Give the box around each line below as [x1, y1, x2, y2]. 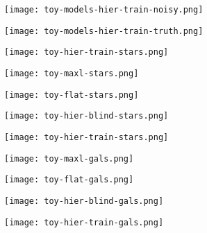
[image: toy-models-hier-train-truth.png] [4, 26, 204, 36]
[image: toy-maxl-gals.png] [4, 153, 134, 164]
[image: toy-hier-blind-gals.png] [4, 196, 164, 206]
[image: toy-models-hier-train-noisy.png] [4, 5, 204, 15]
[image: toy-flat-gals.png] [4, 175, 134, 185]
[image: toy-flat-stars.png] [4, 89, 139, 100]
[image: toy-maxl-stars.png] [4, 68, 139, 78]
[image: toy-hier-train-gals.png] [4, 217, 164, 227]
